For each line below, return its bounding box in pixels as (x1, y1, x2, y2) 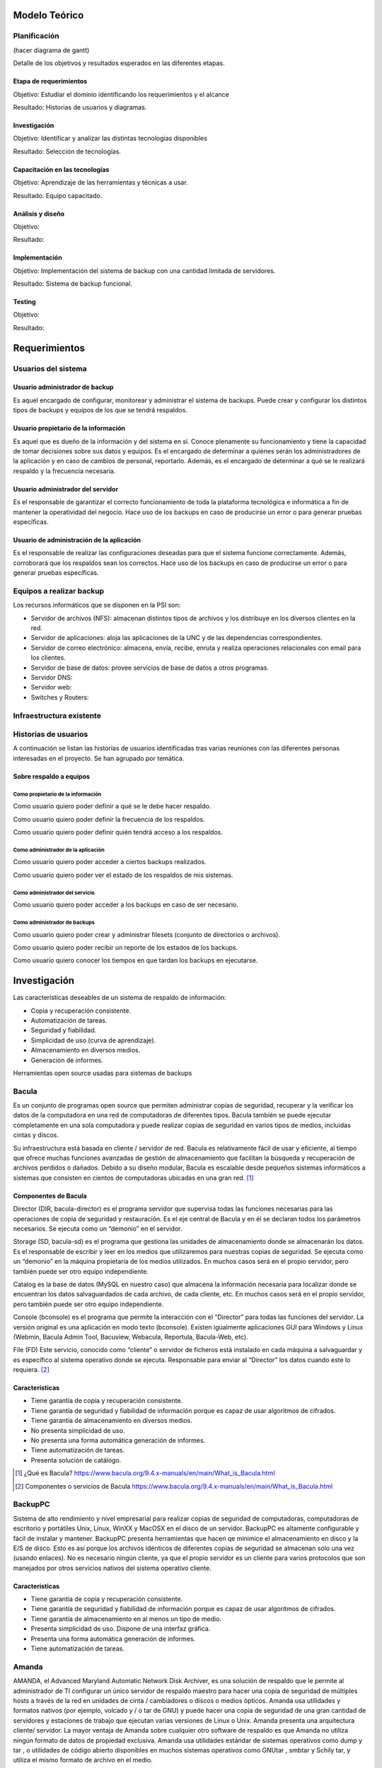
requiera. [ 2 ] (13, 1366, 50, 1374)
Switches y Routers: (30, 693, 89, 702)
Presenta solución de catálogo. (30, 1455, 122, 1464)
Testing (13, 298, 36, 306)
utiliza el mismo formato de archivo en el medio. (13, 1756, 154, 1764)
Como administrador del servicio (13, 889, 95, 896)
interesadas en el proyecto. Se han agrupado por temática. (13, 754, 185, 762)
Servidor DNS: (30, 673, 73, 682)
